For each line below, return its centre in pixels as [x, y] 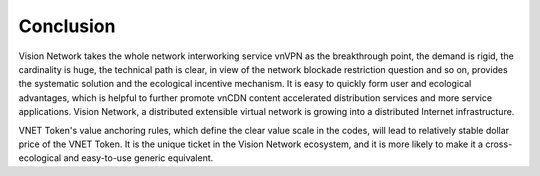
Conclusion [67, 26]
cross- [499, 144]
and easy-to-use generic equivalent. [138, 158]
